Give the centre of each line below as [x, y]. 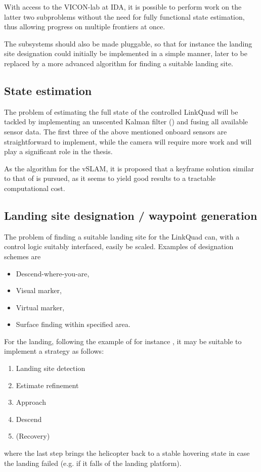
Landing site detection [51, 368]
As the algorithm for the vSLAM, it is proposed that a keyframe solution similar [129, 168]
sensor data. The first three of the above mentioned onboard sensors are [116, 131]
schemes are [23, 256]
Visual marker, [39, 290]
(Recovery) [33, 436]
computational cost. [35, 188]
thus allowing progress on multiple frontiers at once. [85, 27]
